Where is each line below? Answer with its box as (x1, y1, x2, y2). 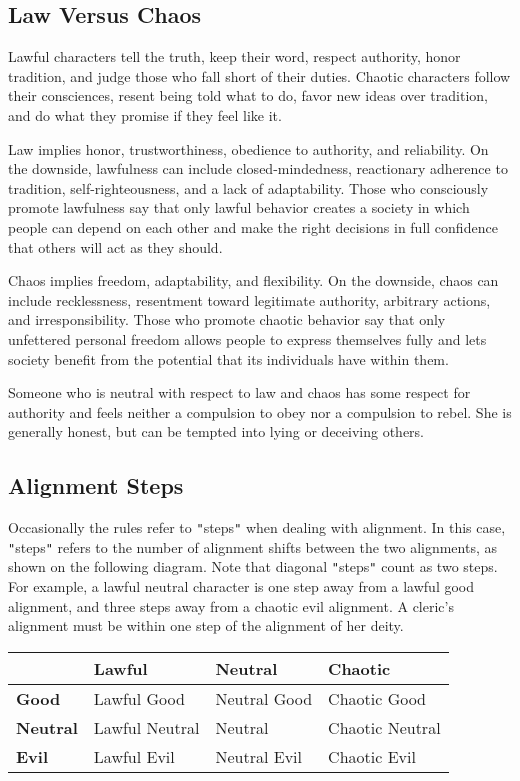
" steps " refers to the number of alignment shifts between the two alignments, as (8, 536, 498, 557)
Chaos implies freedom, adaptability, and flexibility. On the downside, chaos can (8, 270, 499, 291)
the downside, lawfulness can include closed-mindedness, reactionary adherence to (8, 158, 508, 179)
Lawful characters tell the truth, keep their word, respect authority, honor (8, 46, 461, 67)
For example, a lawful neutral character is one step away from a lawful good (8, 576, 475, 597)
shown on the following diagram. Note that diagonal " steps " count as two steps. (8, 556, 498, 577)
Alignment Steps (8, 470, 184, 501)
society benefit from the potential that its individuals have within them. (8, 348, 449, 369)
